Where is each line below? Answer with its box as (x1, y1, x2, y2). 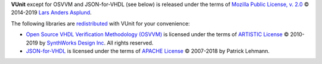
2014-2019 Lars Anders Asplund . (11, 9, 92, 16)
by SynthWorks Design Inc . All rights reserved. (39, 39, 154, 46)
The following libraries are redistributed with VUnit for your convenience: (11, 20, 190, 27)
